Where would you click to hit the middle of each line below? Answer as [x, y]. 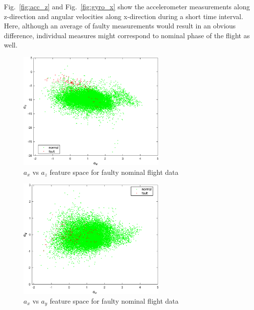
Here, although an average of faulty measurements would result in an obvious [120, 26]
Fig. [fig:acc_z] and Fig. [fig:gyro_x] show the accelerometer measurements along [127, 6]
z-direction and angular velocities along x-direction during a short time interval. [124, 16]
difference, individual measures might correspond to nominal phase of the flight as [127, 35]
